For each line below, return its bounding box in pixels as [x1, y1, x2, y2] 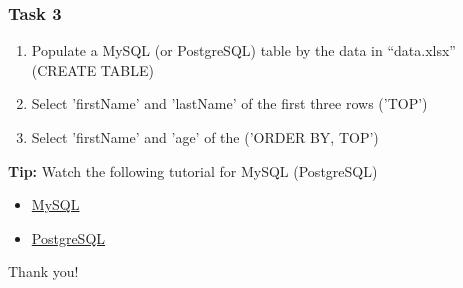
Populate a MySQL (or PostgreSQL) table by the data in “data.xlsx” [31, 40, 456, 61]
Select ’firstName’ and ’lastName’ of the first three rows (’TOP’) [31, 93, 428, 114]
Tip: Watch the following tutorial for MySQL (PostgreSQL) [8, 160, 378, 181]
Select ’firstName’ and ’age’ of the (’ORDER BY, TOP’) [31, 127, 379, 147]
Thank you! [8, 261, 79, 282]
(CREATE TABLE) [31, 59, 154, 80]
